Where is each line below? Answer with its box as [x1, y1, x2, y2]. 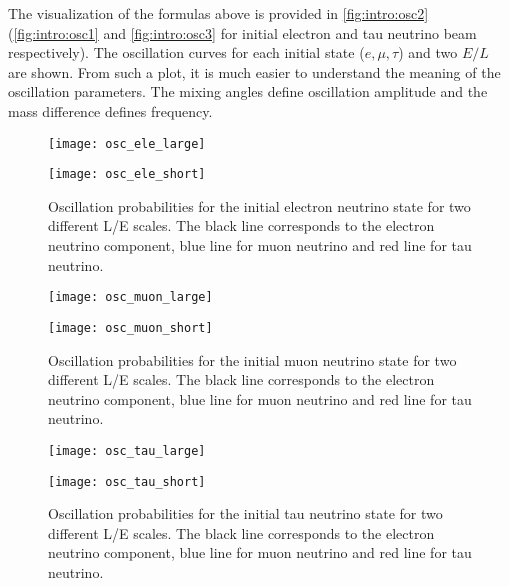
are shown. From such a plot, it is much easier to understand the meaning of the [8, 61, 501, 82]
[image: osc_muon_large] [48, 290, 213, 305]
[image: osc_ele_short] [48, 167, 206, 182]
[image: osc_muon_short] [48, 320, 213, 335]
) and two [398, 42, 458, 63]
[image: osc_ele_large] [48, 136, 206, 151]
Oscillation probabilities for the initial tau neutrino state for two [48, 503, 443, 524]
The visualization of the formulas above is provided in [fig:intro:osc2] [8, 3, 429, 23]
